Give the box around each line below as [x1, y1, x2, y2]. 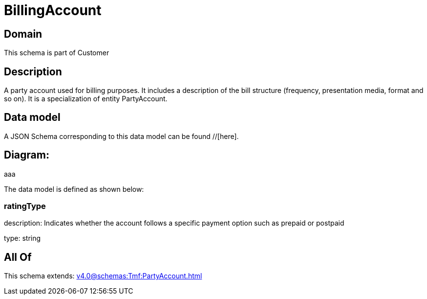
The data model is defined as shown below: [4, 184, 144, 193]
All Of [4, 251, 32, 263]
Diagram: [4, 149, 49, 161]
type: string [4, 234, 41, 243]
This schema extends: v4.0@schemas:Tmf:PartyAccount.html [4, 272, 202, 280]
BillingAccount [4, 2, 102, 19]
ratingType [4, 201, 46, 211]
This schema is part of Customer [4, 48, 109, 57]
